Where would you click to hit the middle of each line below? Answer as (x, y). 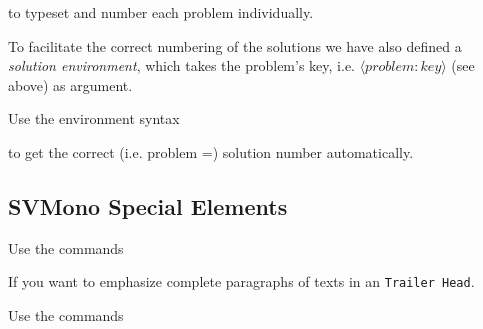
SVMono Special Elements (148, 205)
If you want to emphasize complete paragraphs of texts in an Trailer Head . (241, 281)
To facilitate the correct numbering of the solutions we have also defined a (235, 45)
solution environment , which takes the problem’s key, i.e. (181, 65)
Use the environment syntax (94, 118)
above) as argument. (70, 84)
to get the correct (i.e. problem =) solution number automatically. (211, 151)
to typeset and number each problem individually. (161, 12)
